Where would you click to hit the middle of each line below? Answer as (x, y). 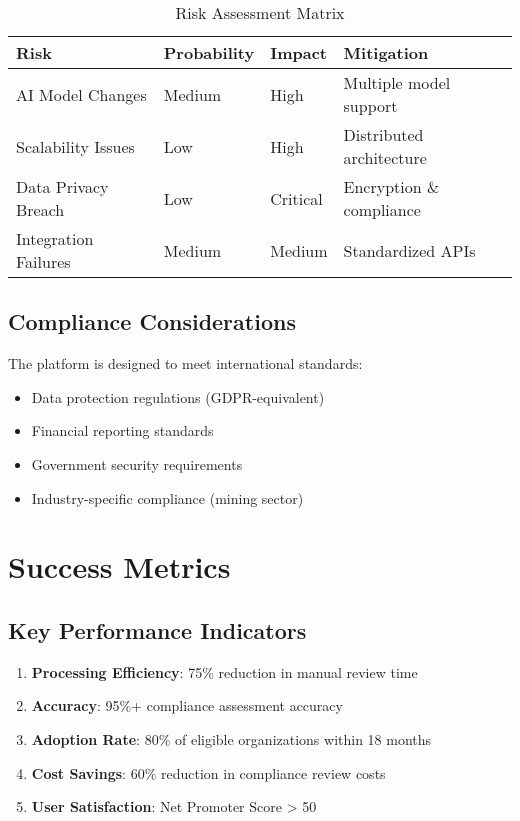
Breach (40, 209)
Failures (43, 261)
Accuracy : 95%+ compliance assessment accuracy (187, 705)
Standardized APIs (409, 250)
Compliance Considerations (152, 321)
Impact (299, 52)
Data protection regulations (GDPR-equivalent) (178, 396)
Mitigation (386, 52)
